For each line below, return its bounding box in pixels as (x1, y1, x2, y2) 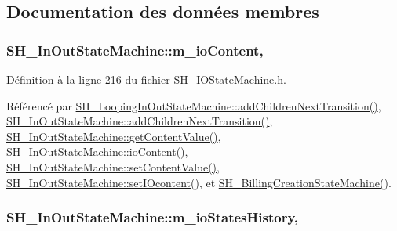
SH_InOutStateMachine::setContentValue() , (6, 158, 220, 175)
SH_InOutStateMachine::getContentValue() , (6, 128, 221, 144)
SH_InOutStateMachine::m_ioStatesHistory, (6, 208, 298, 227)
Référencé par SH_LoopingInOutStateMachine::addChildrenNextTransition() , (6, 97, 381, 114)
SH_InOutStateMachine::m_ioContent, (6, 40, 264, 60)
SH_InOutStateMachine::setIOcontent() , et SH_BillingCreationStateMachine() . (6, 174, 392, 190)
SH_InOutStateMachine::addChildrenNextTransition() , (6, 113, 273, 129)
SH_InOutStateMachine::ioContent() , (6, 143, 188, 160)
